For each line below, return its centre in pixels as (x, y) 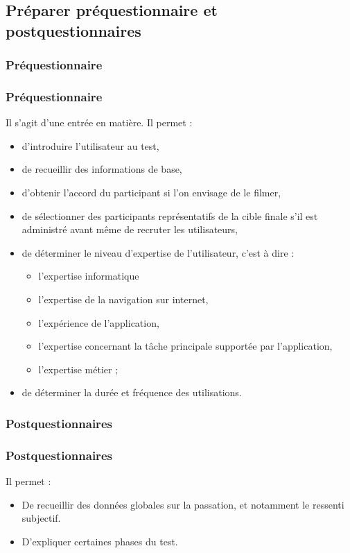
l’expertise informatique (89, 276)
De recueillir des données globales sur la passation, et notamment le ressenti (183, 504)
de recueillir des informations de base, (102, 169)
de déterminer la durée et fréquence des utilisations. (132, 392)
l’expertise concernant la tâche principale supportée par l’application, (185, 346)
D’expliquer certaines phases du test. (100, 541)
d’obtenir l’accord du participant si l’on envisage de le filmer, (151, 193)
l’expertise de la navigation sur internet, (123, 299)
